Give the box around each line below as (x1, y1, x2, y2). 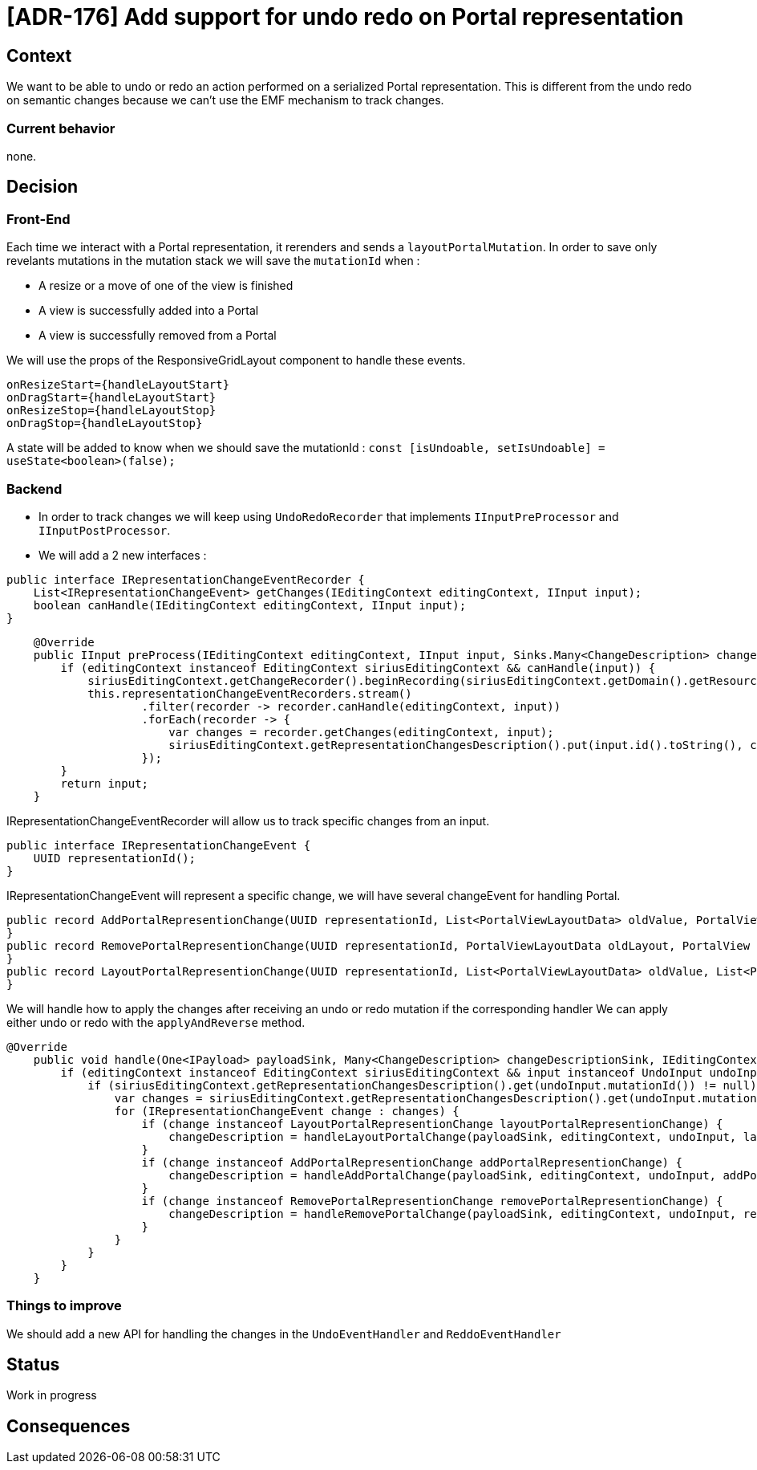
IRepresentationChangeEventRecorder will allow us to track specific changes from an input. (6, 813, 490, 828)
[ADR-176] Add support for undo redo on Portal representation (6, 3, 684, 31)
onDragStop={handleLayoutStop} (6, 417, 203, 430)
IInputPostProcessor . (38, 523, 171, 537)
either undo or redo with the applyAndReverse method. (6, 1015, 306, 1029)
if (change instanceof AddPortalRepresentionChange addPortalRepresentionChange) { (141, 1155, 682, 1169)
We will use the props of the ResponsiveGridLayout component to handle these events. (6, 353, 466, 368)
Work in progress (6, 1388, 97, 1403)
